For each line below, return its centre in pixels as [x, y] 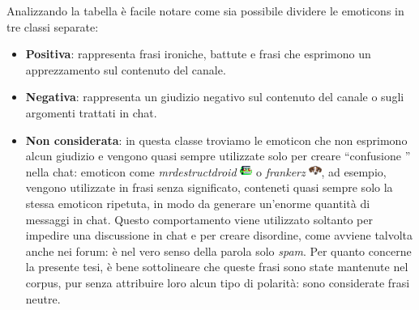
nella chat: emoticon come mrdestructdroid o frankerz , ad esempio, [206, 171]
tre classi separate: [53, 26]
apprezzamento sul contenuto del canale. [126, 69]
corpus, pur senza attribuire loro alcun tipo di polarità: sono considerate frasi [218, 283]
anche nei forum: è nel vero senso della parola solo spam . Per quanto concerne [218, 251]
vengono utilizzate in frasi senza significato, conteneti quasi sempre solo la [209, 187]
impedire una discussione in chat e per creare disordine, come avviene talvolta [219, 235]
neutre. [43, 298]
